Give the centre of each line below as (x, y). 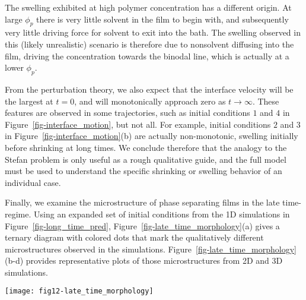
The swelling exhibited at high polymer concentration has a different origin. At (148, 7)
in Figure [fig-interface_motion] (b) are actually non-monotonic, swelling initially (152, 136)
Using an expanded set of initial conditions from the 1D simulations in (162, 214)
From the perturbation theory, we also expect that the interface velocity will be (149, 89)
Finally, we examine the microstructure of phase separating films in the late (142, 202)
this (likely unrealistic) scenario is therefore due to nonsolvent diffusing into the (149, 44)
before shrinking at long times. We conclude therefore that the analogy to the (146, 147)
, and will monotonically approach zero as (150, 101)
